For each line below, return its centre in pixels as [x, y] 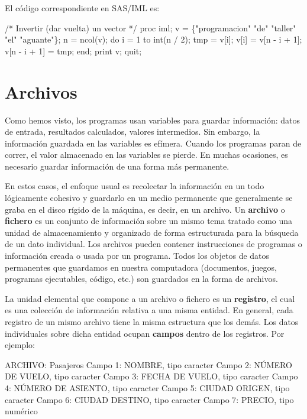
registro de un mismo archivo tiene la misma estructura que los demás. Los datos [152, 321]
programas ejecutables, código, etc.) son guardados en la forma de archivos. [141, 279]
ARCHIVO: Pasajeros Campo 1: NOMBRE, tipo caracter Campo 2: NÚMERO [148, 364]
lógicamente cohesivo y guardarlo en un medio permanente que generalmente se [149, 198]
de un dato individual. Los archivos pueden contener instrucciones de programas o [153, 244]
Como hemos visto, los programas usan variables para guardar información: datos [152, 120]
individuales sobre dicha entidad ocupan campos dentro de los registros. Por [145, 333]
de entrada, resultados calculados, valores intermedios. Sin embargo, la [133, 131]
